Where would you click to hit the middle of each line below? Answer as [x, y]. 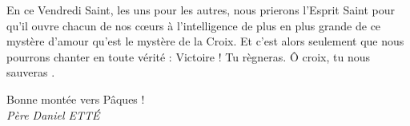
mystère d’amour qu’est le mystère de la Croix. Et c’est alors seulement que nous [205, 41]
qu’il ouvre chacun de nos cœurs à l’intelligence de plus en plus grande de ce [194, 25]
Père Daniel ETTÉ [53, 114]
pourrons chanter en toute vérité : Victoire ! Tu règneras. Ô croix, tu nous [188, 56]
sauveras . [31, 72]
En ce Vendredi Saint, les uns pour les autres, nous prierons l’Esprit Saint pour [201, 10]
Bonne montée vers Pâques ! [76, 98]
